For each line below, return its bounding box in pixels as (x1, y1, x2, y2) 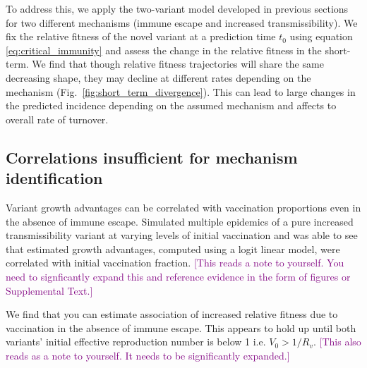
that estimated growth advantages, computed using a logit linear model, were (6, 241, 340, 256)
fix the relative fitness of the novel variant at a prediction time (6, 29, 276, 44)
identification (6, 167, 103, 189)
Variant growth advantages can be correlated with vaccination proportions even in (6, 200, 361, 214)
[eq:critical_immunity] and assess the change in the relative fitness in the (6, 42, 322, 57)
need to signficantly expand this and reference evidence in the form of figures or (6, 269, 351, 283)
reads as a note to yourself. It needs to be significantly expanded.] (6, 348, 290, 362)
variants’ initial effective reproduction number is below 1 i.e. (6, 334, 266, 349)
